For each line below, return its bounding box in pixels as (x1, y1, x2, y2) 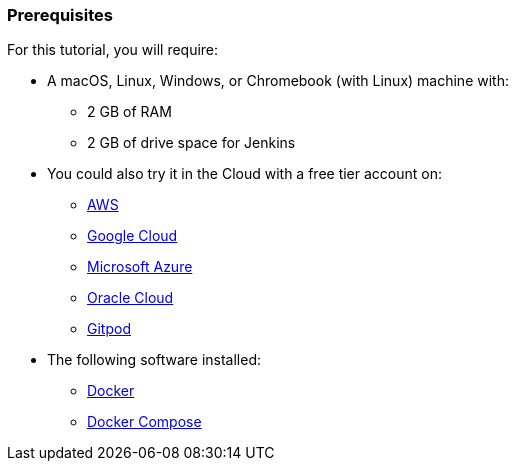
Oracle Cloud (87, 289, 174, 307)
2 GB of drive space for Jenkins (87, 134, 296, 152)
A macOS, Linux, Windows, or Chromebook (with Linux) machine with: (47, 72, 509, 90)
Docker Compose (87, 413, 202, 431)
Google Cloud (87, 227, 178, 245)
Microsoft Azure (87, 258, 193, 276)
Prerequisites (7, 5, 113, 25)
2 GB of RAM (87, 103, 172, 121)
